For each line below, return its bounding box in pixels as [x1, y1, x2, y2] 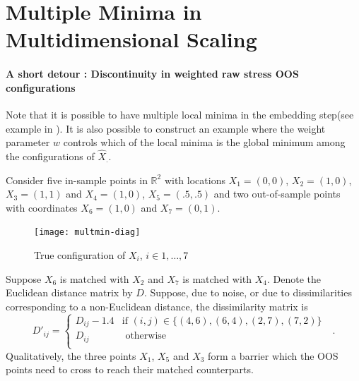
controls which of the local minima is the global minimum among [63, 135, 346, 150]
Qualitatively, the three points [6, 348, 136, 363]
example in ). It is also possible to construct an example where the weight [6, 121, 326, 135]
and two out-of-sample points [213, 186, 341, 201]
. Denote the [266, 271, 322, 286]
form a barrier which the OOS [208, 348, 339, 363]
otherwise [125, 331, 167, 341]
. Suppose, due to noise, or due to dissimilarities [143, 285, 352, 300]
